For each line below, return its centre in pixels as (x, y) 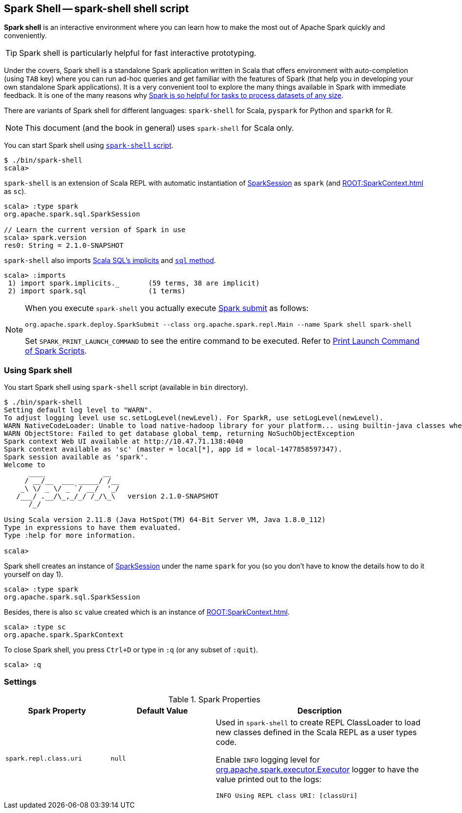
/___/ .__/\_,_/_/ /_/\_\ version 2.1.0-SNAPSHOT (117, 496)
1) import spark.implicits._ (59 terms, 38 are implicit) (134, 283)
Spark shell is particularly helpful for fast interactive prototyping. (138, 53)
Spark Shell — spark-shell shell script (96, 9)
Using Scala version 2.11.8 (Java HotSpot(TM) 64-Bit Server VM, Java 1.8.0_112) (165, 520)
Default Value (162, 710)
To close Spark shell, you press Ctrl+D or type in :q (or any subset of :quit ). (131, 650)
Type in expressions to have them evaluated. (93, 528)
